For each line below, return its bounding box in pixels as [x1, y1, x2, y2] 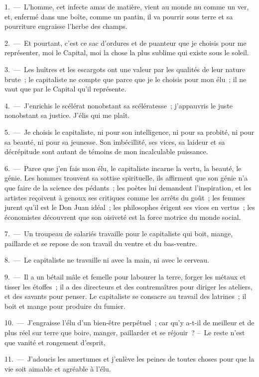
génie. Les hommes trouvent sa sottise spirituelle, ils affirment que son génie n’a [4, 173, 248, 183]
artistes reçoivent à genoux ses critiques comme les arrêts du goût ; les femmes [4, 192, 245, 202]
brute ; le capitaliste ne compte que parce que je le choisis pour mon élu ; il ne [4, 74, 247, 84]
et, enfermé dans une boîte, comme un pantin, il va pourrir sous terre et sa [4, 11, 233, 21]
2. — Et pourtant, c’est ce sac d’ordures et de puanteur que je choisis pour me [4, 37, 247, 48]
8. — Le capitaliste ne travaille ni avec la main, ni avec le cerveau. [4, 255, 209, 265]
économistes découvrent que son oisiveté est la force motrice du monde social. [4, 211, 241, 222]
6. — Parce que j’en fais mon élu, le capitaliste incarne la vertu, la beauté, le [4, 163, 242, 173]
